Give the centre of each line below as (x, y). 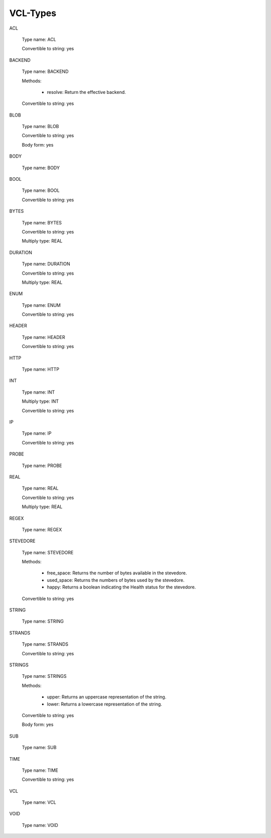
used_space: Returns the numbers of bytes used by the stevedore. (116, 580)
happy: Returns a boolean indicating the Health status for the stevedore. (121, 587)
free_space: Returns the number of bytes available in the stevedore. (117, 573)
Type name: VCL (39, 802)
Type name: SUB (39, 748)
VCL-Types (33, 13)
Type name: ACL (39, 39)
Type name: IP (37, 433)
